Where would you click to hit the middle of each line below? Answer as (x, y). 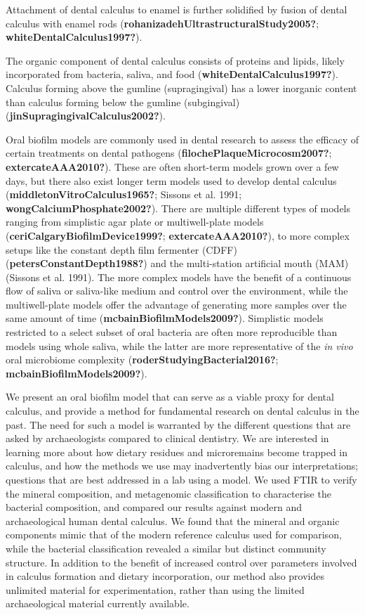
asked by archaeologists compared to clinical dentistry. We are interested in (167, 438)
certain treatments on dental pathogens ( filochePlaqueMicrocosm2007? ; (169, 153)
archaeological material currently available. (98, 603)
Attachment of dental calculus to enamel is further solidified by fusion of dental (177, 9)
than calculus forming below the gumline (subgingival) (123, 102)
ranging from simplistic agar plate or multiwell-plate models (135, 222)
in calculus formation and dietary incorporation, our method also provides (165, 576)
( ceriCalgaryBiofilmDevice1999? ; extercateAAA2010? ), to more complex (178, 235)
